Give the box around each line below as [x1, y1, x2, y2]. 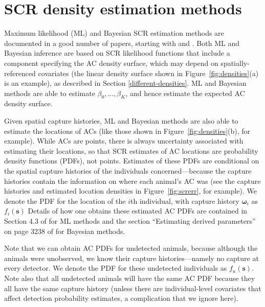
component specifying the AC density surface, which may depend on [4, 57, 218, 68]
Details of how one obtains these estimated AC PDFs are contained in [28, 205, 248, 216]
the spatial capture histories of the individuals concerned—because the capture [4, 166, 252, 176]
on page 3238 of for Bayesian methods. [4, 225, 125, 236]
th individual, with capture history [130, 195, 239, 206]
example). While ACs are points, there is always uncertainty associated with [4, 135, 244, 146]
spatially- [220, 57, 250, 68]
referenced [4, 67, 36, 78]
